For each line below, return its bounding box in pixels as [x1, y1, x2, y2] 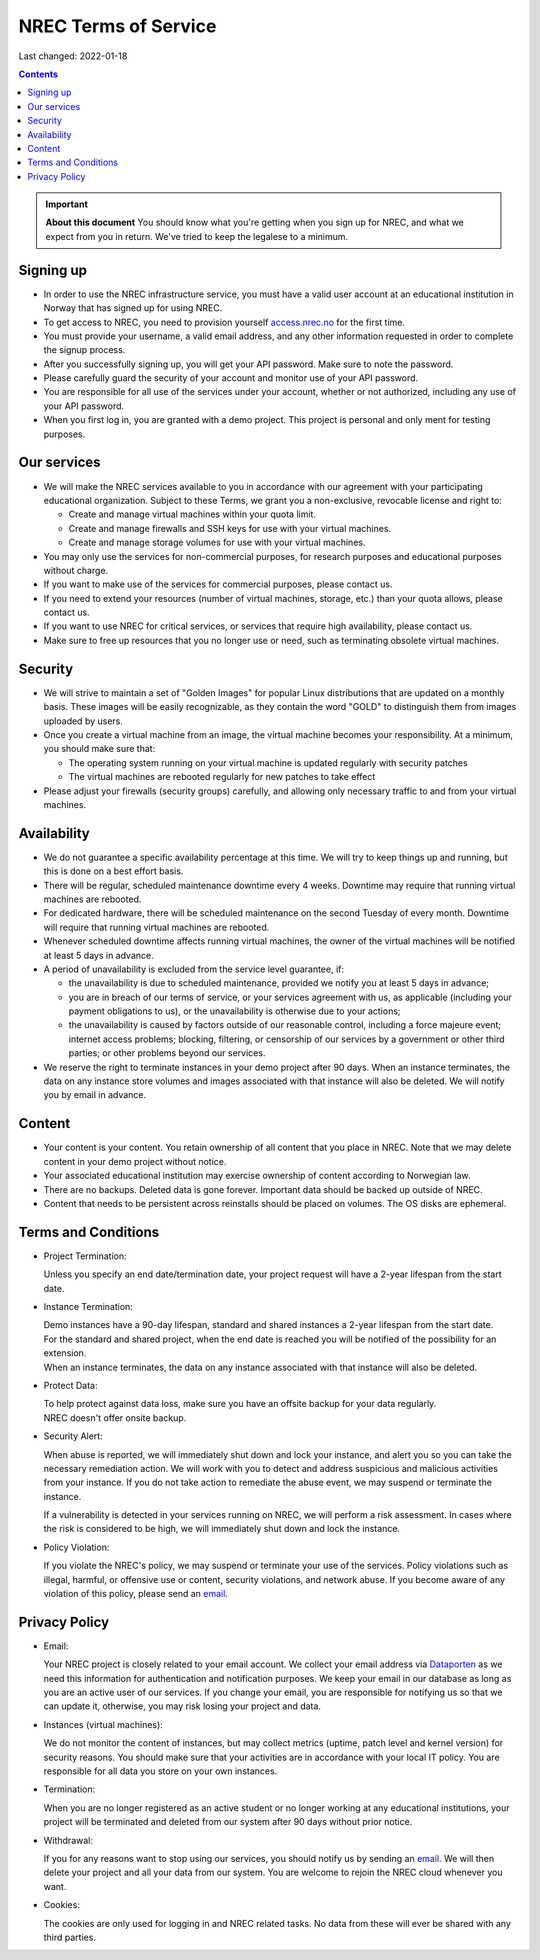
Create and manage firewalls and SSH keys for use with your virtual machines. [68, 522, 392, 534]
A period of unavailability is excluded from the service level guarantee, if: [43, 963, 345, 975]
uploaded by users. [43, 715, 124, 727]
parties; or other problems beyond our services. [68, 1047, 266, 1059]
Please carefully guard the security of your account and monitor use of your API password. [43, 372, 419, 384]
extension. [43, 1347, 87, 1359]
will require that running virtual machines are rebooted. [43, 921, 270, 933]
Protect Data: [43, 1379, 99, 1391]
